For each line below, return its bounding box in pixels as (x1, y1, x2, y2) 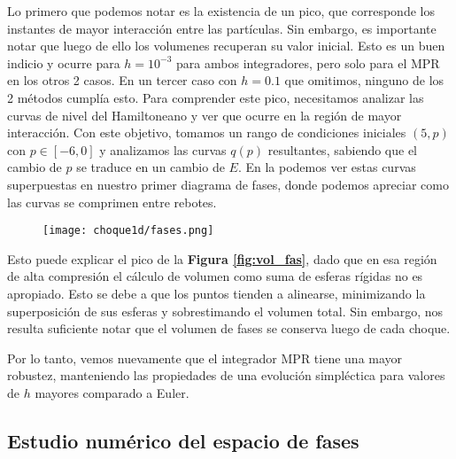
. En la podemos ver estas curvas (237, 158, 416, 176)
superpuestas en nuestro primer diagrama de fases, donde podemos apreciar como (7, 175, 449, 193)
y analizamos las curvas (99, 140, 227, 159)
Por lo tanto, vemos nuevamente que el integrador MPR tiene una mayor (7, 348, 403, 367)
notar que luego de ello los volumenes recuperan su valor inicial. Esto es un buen (7, 36, 445, 55)
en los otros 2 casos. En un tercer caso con (7, 71, 237, 89)
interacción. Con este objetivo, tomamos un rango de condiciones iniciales (7, 123, 406, 142)
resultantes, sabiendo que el (267, 140, 417, 159)
